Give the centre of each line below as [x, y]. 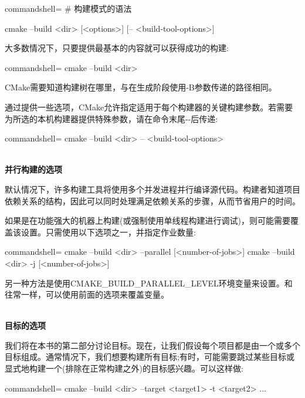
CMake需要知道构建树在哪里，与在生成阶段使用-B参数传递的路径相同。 [141, 87]
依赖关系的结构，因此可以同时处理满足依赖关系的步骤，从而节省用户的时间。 [152, 200]
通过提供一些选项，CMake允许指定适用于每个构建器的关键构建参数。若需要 [149, 107]
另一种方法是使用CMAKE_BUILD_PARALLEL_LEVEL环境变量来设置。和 [149, 283]
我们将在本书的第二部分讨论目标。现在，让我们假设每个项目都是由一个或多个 [152, 345]
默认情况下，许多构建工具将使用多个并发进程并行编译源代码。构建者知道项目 [152, 189]
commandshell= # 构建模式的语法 [68, 8]
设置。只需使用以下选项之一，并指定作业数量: [108, 232]
